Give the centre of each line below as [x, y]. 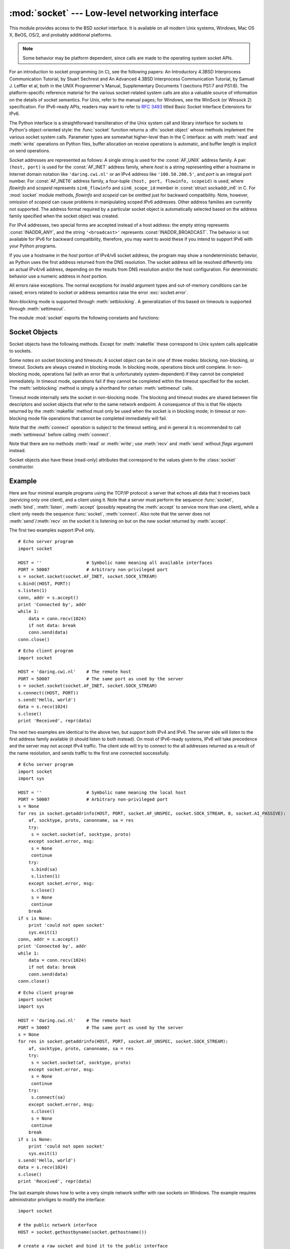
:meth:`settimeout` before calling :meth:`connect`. [60, 434]
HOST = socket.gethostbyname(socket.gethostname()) [82, 1232]
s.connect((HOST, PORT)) [48, 693]
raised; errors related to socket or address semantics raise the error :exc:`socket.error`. [99, 292]
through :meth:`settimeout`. [37, 309]
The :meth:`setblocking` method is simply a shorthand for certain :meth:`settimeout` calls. [101, 388]
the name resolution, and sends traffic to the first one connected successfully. [89, 753]
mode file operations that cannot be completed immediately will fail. [98, 418]
